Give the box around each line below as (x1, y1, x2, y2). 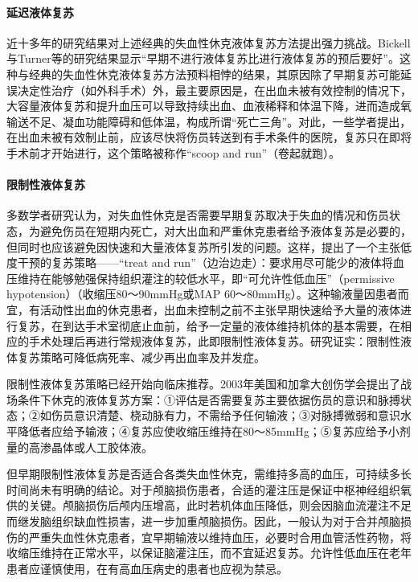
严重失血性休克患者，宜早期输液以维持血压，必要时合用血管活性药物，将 (28, 528, 412, 545)
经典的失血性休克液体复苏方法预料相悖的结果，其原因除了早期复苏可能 (28, 65, 400, 82)
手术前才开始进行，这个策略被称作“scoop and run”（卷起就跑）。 (6, 144, 341, 161)
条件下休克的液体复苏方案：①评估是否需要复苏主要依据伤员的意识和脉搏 (17, 391, 400, 408)
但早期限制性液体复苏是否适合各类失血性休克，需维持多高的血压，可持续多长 (6, 465, 412, 482)
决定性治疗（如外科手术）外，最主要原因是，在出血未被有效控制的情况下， (17, 81, 412, 98)
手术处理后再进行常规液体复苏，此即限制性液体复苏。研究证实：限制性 (28, 333, 400, 350)
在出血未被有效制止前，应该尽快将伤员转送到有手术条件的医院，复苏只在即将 (6, 129, 412, 145)
